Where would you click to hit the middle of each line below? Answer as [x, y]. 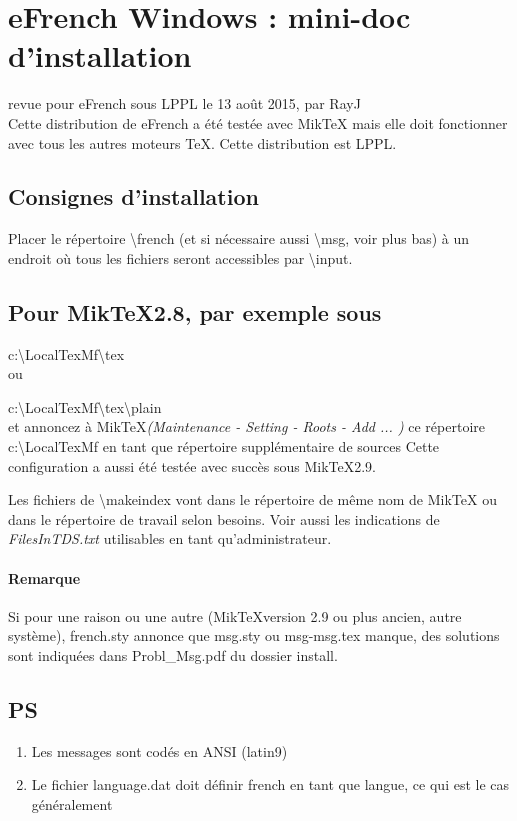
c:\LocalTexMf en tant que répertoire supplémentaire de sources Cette [224, 446]
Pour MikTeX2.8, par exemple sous [195, 311]
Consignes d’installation [133, 196]
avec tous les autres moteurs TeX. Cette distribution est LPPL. [202, 142]
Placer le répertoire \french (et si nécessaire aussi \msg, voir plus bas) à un [239, 238]
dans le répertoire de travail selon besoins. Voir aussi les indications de [224, 518]
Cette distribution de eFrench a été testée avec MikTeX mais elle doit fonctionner [258, 122]
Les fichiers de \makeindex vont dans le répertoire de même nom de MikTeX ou [252, 499]
